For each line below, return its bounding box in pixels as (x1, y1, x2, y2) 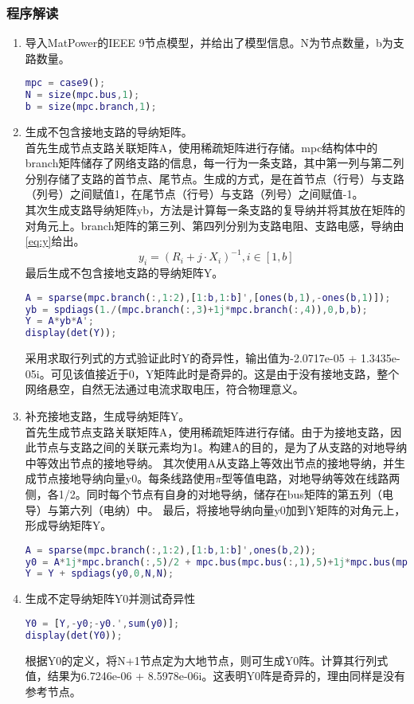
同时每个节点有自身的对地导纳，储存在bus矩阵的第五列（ (86, 485, 382, 502)
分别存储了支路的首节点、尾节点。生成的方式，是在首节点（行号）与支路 (25, 170, 404, 186)
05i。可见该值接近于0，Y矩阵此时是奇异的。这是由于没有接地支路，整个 (25, 365, 400, 381)
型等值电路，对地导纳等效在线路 (221, 470, 389, 487)
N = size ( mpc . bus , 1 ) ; (25, 89, 140, 101)
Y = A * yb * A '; (25, 315, 94, 327)
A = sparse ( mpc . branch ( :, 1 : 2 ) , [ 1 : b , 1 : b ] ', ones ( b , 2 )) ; (25, 544, 317, 556)
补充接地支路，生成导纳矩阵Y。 (25, 407, 190, 424)
